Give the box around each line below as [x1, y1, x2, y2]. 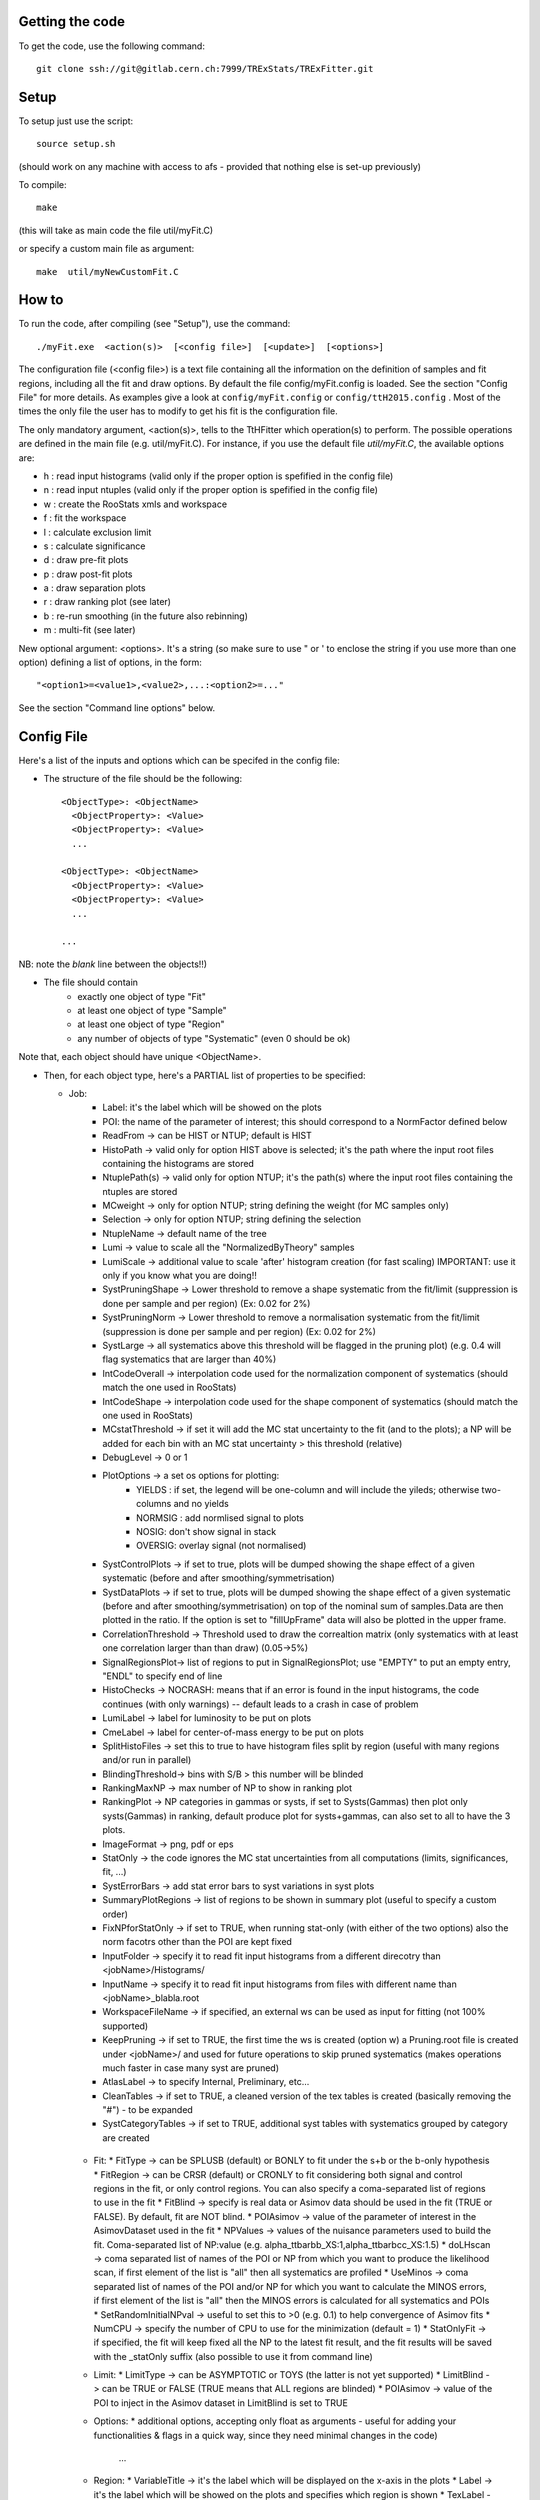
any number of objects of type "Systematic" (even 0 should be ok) [77, 1032, 351, 1044]
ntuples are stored [102, 1185, 178, 1197]
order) [102, 1908, 129, 1920]
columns [136, 1498, 172, 1510]
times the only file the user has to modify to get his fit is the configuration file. [18, 405, 339, 417]
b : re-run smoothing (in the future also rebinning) [43, 610, 249, 622]
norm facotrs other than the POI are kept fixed [102, 1936, 292, 1948]
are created [102, 2131, 150, 2144]
